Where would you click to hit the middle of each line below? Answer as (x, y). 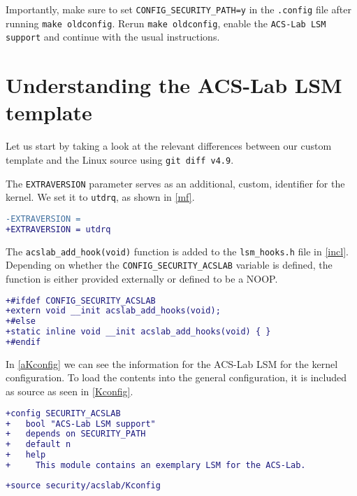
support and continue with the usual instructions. (113, 37)
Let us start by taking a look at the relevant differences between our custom (169, 146)
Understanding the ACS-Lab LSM (174, 85)
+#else (21, 321)
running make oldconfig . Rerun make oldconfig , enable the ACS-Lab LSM (166, 23)
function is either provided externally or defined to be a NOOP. (142, 278)
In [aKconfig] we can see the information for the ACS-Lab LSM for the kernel (172, 363)
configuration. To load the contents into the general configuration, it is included (176, 377)
